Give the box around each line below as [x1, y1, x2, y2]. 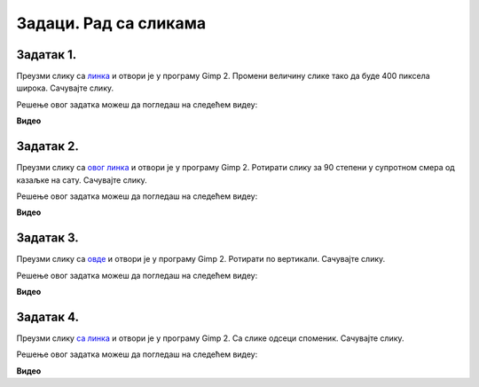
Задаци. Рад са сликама [16, 13, 207, 33]
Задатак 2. [16, 138, 79, 154]
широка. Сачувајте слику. [16, 83, 114, 93]
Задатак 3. [16, 231, 79, 246]
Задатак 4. [16, 309, 80, 324]
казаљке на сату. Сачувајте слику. [16, 174, 148, 186]
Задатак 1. [16, 47, 77, 62]
